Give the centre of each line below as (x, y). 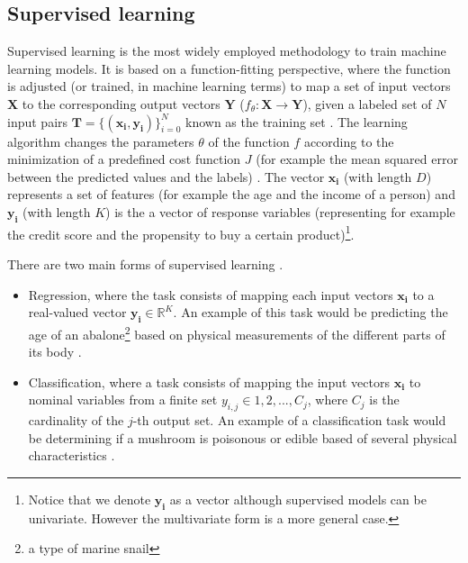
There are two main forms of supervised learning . (145, 264)
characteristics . (72, 455)
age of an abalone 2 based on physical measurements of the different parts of (237, 332)
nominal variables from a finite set (123, 400)
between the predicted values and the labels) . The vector (166, 176)
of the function (249, 141)
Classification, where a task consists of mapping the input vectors (209, 381)
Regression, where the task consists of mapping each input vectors (211, 294)
